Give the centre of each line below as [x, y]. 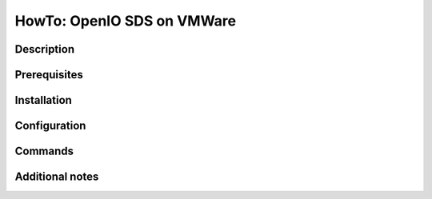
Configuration [50, 126]
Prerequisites [49, 75]
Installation [43, 100]
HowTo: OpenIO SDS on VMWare [125, 21]
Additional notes [57, 177]
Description [45, 49]
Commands [44, 151]
